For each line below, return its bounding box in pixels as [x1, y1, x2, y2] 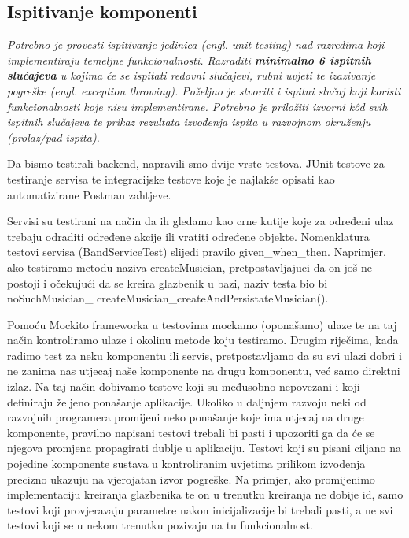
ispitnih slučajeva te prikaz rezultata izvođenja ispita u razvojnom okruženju [7, 113, 371, 130]
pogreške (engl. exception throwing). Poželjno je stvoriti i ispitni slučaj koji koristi [7, 82, 401, 98]
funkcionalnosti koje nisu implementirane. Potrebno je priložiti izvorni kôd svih [7, 98, 388, 114]
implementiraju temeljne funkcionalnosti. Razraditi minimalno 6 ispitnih [7, 51, 371, 68]
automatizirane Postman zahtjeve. [7, 186, 171, 202]
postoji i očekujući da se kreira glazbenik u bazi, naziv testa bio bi [7, 274, 328, 291]
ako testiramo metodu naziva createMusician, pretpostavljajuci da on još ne [7, 258, 372, 275]
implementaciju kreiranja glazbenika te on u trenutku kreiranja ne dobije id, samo [7, 486, 403, 503]
